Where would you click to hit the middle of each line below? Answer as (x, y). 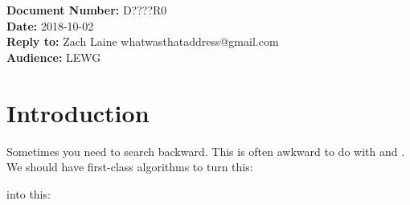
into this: (29, 193)
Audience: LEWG (54, 57)
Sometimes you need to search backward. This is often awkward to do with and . (206, 151)
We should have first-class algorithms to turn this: (130, 167)
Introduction (78, 112)
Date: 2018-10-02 (50, 25)
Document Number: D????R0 (87, 10)
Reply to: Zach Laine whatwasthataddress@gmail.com (143, 41)
